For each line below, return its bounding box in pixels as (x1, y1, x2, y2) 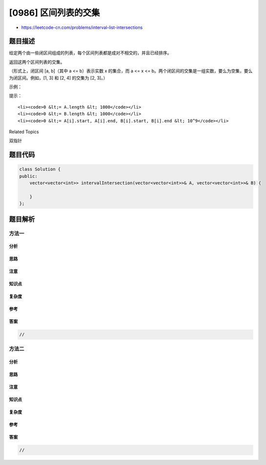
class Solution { (19, 166, 61, 172)
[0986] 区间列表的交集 (9, 7, 100, 18)
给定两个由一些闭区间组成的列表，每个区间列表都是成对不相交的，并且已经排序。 (9, 50, 172, 56)
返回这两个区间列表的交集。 (9, 59, 65, 65)
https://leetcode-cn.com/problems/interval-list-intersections (21, 24, 143, 30)
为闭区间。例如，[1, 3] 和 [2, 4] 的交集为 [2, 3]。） (9, 75, 108, 81)
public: (19, 173, 38, 179)
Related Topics (9, 129, 39, 135)
